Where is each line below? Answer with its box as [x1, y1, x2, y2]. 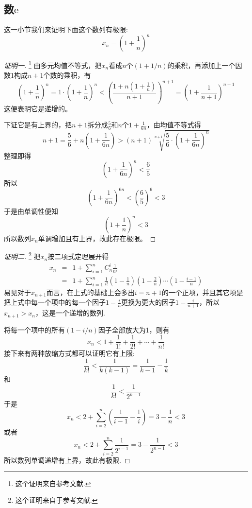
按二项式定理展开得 [47, 251, 109, 262]
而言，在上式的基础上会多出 [46, 287, 135, 298]
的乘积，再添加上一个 [167, 60, 236, 70]
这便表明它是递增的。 [4, 103, 72, 113]
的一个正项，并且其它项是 [161, 287, 243, 298]
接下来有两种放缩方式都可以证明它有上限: [4, 348, 135, 358]
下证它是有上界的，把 [4, 120, 72, 130]
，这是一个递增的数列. [35, 308, 105, 318]
